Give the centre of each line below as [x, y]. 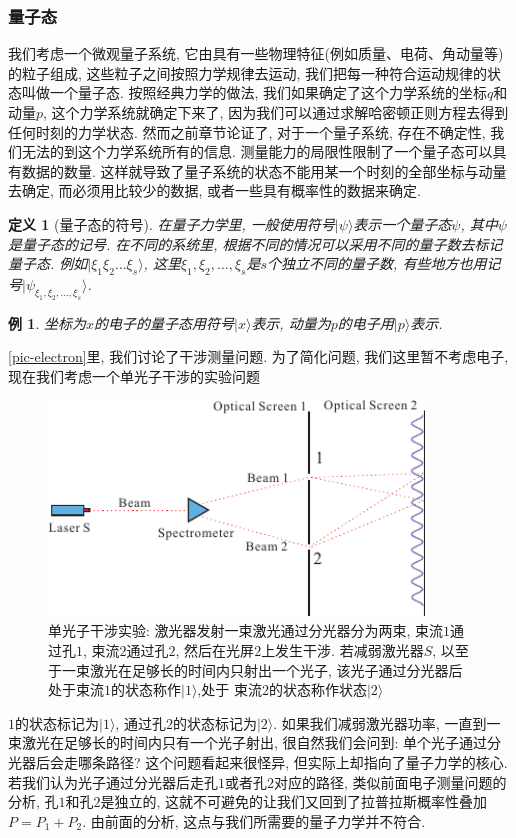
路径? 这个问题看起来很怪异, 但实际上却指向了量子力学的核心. [306, 762]
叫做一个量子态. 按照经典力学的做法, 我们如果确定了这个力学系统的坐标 [254, 92]
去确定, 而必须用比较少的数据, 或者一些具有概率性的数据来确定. [214, 190]
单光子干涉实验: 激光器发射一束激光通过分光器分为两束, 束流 [246, 630]
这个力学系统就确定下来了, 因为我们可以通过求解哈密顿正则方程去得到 [280, 112]
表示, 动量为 [291, 322]
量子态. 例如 [48, 263]
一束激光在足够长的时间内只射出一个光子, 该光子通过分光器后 [262, 669]
